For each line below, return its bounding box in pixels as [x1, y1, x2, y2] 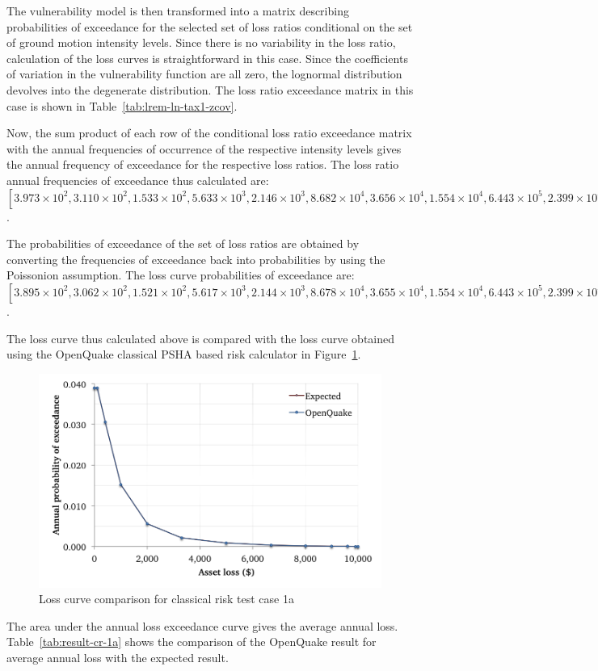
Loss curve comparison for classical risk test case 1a [39, 590, 294, 607]
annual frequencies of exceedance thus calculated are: [6, 171, 269, 188]
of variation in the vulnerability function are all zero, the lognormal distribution [6, 65, 402, 82]
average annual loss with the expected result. [6, 648, 229, 665]
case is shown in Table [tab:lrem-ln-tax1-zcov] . [6, 97, 238, 114]
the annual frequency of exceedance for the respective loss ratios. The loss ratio [6, 156, 399, 173]
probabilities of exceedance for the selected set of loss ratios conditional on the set [6, 18, 413, 35]
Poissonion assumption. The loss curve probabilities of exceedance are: [6, 266, 355, 283]
